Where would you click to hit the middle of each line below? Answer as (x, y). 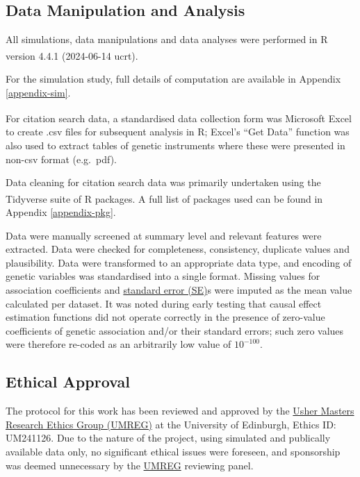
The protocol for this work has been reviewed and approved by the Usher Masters (180, 411)
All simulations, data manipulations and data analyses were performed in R (167, 39)
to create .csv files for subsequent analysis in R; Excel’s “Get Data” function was (178, 132)
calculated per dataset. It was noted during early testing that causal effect (164, 303)
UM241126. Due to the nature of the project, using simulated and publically (168, 438)
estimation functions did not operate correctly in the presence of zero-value (165, 317)
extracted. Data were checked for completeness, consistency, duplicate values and (178, 249)
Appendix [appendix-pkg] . (61, 212)
